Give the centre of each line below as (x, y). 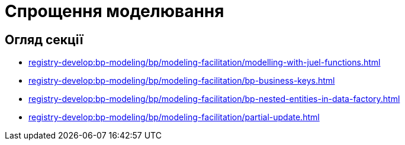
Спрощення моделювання (115, 11)
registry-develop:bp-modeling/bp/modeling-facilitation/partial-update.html (174, 117)
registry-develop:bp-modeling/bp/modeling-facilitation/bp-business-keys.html (182, 81)
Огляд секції (44, 39)
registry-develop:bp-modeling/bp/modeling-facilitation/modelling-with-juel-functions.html (205, 62)
